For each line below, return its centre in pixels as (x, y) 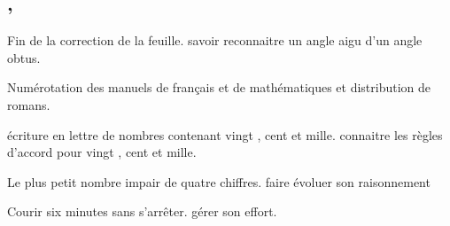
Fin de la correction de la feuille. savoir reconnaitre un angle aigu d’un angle (215, 40)
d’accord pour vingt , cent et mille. (102, 152)
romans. (29, 104)
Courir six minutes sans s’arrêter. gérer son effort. (142, 211)
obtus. (24, 57)
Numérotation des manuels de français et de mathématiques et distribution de (219, 87)
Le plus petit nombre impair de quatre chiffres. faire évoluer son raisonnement (219, 181)
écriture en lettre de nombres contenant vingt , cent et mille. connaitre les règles (225, 134)
